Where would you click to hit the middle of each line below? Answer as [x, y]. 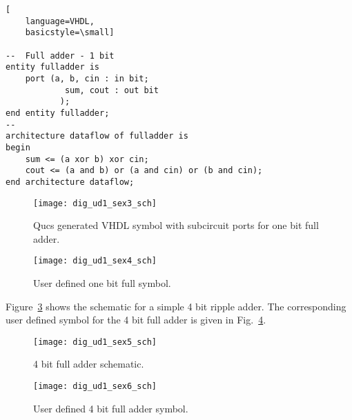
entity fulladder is [53, 67]
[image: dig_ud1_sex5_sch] [95, 342]
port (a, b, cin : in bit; [87, 78]
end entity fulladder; [58, 113]
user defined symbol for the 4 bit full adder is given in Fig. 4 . [136, 320]
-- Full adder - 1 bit [60, 56]
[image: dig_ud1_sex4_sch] [95, 261]
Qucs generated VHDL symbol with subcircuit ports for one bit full [176, 225]
